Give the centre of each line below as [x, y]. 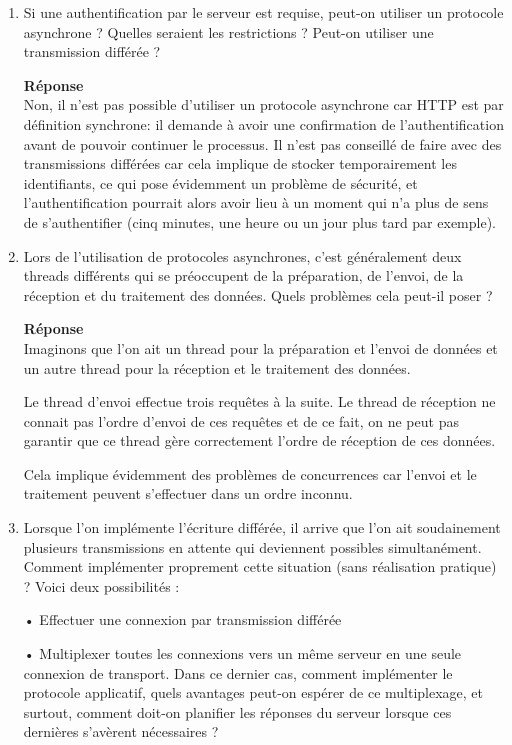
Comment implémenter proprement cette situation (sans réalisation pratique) [260, 566]
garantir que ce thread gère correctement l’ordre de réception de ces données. [259, 440]
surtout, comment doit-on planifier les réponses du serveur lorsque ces [237, 711]
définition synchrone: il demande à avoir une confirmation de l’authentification [263, 123]
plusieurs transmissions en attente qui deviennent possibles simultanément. [252, 546]
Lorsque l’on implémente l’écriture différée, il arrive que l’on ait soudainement [262, 527]
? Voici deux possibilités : [101, 585]
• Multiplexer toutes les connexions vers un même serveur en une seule [242, 653]
